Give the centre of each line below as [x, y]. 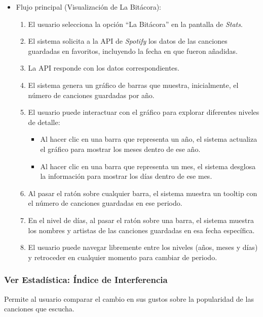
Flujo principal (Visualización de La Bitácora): [89, 7]
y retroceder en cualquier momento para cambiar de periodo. [123, 257]
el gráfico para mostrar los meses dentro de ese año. [120, 149]
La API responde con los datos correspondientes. [104, 68]
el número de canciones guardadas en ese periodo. [105, 203]
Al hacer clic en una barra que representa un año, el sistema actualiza [149, 139]
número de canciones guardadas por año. [91, 95]
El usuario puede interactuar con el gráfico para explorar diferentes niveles [144, 112]
